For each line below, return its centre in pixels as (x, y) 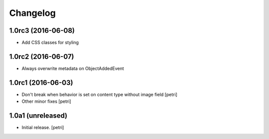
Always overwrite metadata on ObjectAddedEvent (73, 68)
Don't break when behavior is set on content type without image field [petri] (100, 94)
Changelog (32, 13)
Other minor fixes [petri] (47, 101)
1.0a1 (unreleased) (38, 116)
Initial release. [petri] (43, 128)
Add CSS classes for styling (50, 43)
